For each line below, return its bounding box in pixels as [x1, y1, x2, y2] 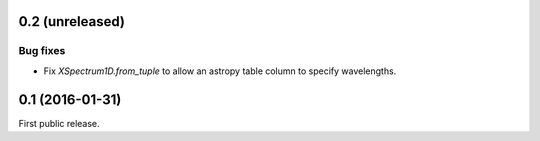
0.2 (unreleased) [18, 13, 125, 30]
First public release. [18, 117, 100, 129]
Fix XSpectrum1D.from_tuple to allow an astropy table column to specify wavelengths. [43, 65, 397, 77]
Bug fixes [18, 44, 66, 58]
